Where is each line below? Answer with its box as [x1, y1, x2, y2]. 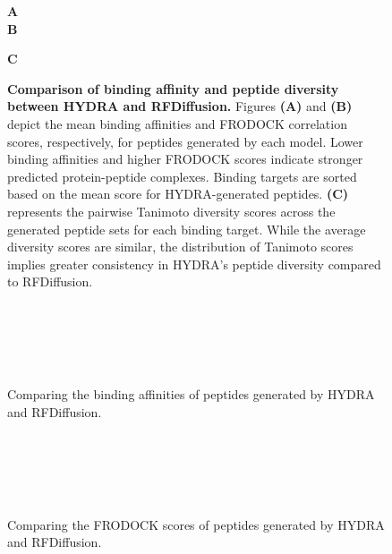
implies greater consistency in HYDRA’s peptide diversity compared [7, 254, 381, 273]
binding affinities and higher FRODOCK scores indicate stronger [7, 149, 363, 168]
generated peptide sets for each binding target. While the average [7, 219, 366, 238]
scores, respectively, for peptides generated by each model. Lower [7, 132, 363, 150]
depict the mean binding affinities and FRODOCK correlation [7, 114, 347, 132]
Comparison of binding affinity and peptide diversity [7, 79, 339, 98]
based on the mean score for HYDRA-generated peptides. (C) [7, 184, 349, 203]
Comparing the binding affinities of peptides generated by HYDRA [7, 385, 375, 404]
